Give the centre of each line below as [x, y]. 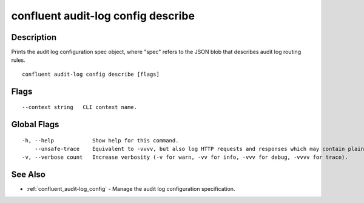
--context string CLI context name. [80, 107]
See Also [28, 175]
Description [34, 37]
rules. [18, 60]
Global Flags [35, 125]
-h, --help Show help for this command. [100, 140]
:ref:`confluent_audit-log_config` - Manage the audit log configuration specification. [131, 189]
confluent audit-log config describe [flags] [91, 74]
